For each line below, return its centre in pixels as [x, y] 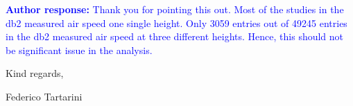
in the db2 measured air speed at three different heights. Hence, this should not [175, 36]
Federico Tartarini [44, 96]
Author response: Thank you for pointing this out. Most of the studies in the [175, 9]
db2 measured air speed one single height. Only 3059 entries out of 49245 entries [176, 23]
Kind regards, [35, 73]
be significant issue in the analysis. [79, 50]
